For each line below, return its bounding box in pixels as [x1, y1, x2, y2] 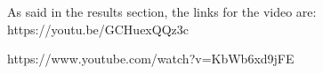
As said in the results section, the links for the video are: [7, 3, 317, 20]
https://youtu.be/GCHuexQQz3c [7, 19, 189, 38]
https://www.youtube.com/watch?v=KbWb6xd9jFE [7, 49, 295, 68]
